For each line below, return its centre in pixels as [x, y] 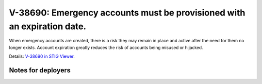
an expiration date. [48, 26]
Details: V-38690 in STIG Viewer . [42, 56]
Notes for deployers [40, 70]
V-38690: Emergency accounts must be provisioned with [127, 13]
